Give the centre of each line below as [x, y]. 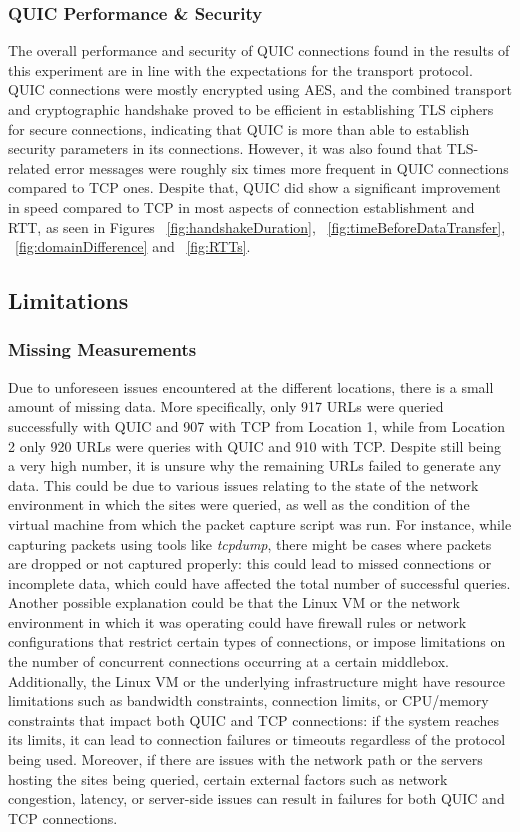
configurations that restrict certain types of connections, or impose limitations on [257, 641]
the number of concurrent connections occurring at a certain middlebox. [228, 661]
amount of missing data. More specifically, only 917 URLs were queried [226, 406]
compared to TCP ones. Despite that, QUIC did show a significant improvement [254, 187]
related [29, 167]
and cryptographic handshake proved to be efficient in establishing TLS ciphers [251, 109]
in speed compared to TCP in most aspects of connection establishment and [241, 206]
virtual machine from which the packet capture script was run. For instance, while [260, 523]
